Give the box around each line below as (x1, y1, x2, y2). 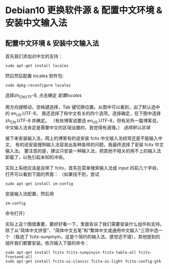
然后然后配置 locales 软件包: (5, 73, 64, 79)
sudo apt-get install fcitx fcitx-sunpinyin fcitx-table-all (5, 250, 137, 255)
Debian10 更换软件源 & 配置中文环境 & (5, 5, 162, 16)
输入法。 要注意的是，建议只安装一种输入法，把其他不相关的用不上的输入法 (5, 148, 161, 154)
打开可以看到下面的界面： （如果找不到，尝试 (5, 171, 99, 177)
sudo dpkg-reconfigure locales (5, 83, 71, 88)
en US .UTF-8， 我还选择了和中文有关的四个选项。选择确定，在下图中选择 (11, 110, 161, 118)
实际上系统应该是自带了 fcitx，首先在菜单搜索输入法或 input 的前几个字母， (5, 165, 161, 171)
